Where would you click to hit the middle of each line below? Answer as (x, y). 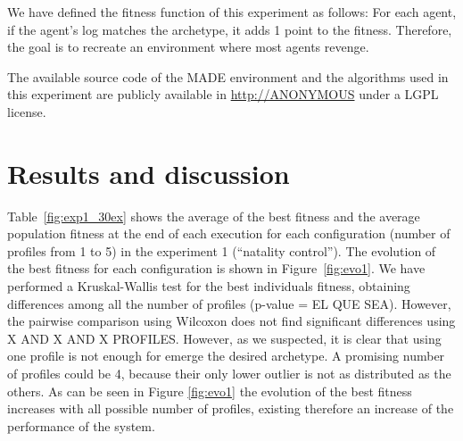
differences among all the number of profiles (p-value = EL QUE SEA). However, (229, 303)
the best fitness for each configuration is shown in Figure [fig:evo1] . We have (216, 268)
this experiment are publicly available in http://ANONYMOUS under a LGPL (223, 94)
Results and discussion (149, 173)
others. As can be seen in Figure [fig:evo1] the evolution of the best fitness (210, 391)
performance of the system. (81, 425)
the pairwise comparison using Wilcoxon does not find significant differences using (231, 321)
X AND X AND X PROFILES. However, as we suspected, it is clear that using (224, 338)
